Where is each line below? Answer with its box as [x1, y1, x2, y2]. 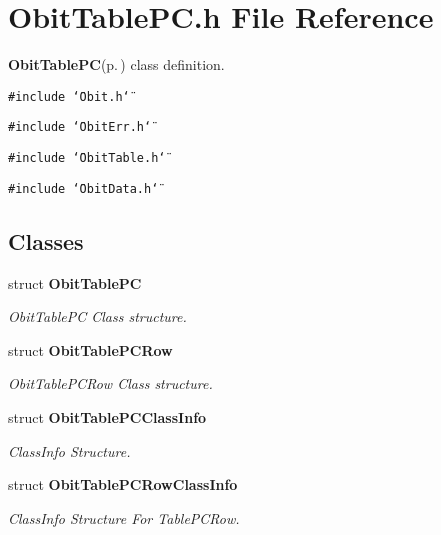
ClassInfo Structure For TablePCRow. [8, 507, 240, 528]
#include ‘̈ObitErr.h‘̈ [8, 120, 152, 135]
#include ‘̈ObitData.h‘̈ [8, 181, 159, 196]
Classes [8, 225, 84, 256]
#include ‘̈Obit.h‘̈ [8, 89, 130, 104]
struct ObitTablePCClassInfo [8, 406, 207, 427]
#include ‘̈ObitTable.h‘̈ [8, 151, 166, 166]
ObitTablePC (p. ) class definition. [8, 54, 225, 75]
